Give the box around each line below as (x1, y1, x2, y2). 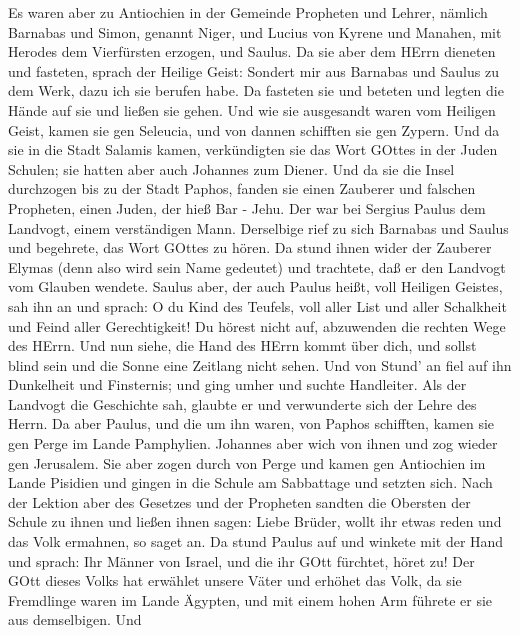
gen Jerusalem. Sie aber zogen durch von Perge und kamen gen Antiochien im (8, 452, 486, 473)
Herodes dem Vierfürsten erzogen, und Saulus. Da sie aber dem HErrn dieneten (8, 41, 496, 62)
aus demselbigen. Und (8, 609, 142, 630)
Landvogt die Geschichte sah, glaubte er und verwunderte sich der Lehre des (8, 393, 477, 414)
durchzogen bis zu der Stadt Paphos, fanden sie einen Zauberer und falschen (8, 178, 476, 199)
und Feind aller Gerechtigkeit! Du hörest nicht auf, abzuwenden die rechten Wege (8, 315, 506, 336)
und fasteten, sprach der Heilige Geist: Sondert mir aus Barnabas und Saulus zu (8, 60, 499, 81)
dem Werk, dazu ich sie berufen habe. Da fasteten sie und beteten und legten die (8, 80, 504, 101)
